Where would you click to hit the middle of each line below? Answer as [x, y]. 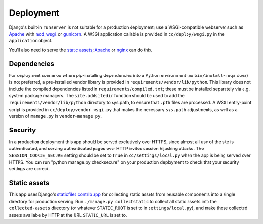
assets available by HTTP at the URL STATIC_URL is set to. [68, 215]
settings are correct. [29, 169]
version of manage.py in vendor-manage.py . [56, 116]
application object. [31, 41]
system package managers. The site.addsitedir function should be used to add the [97, 95]
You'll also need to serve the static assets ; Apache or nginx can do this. [81, 50]
